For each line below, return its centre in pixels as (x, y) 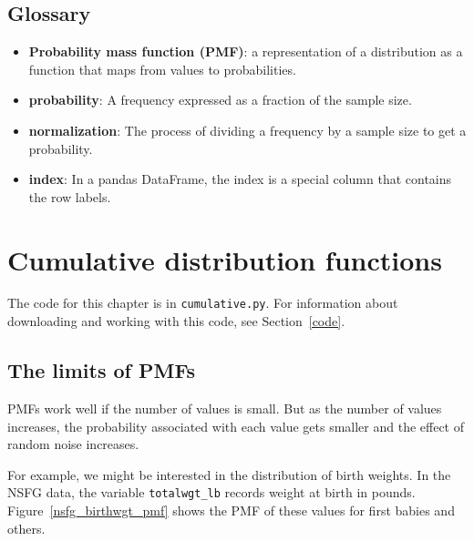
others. (26, 528)
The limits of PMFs (102, 370)
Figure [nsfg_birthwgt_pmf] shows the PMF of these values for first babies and (231, 510)
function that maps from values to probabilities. (162, 69)
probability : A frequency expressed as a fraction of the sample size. (220, 100)
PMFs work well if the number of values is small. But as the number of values (225, 408)
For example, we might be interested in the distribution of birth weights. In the (229, 474)
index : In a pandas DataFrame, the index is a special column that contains (240, 179)
